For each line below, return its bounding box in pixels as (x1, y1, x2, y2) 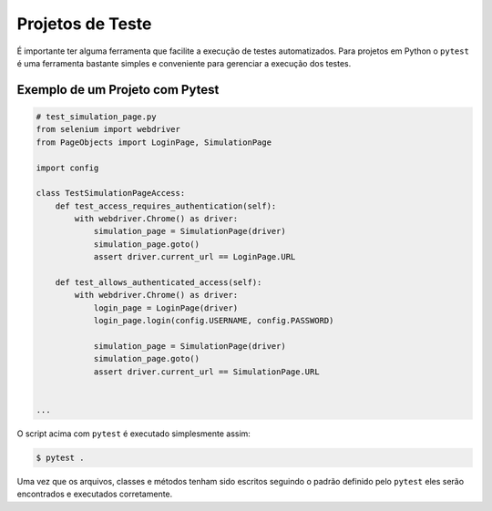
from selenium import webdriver (36, 124, 181, 135)
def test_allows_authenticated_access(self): (55, 278, 262, 288)
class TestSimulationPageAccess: (36, 188, 186, 199)
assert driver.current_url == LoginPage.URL (93, 251, 296, 262)
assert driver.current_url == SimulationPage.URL (93, 366, 320, 377)
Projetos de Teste (16, 14, 152, 34)
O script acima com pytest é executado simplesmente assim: (16, 428, 251, 439)
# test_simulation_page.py (36, 111, 157, 122)
